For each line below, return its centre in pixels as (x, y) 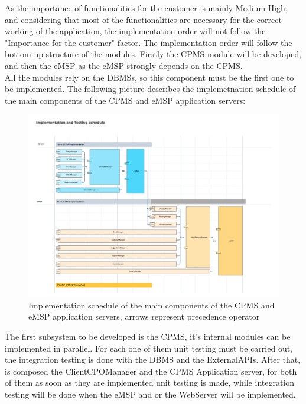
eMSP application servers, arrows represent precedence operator (144, 316)
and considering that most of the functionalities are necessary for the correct (143, 19)
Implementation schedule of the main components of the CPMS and (152, 305)
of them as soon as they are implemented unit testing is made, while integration (150, 382)
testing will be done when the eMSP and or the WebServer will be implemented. (150, 394)
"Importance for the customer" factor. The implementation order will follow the (149, 42)
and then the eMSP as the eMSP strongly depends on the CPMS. (124, 65)
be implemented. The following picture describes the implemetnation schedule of (150, 89)
